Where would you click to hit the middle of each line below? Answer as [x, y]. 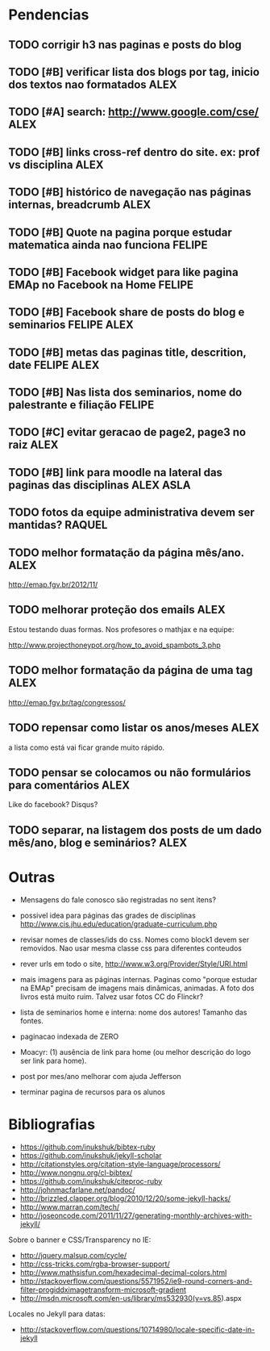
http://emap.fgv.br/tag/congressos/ [67, 702]
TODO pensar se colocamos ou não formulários [130, 772]
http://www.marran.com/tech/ [69, 1207]
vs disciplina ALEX [56, 164]
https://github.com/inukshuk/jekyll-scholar [91, 1155]
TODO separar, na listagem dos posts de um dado [135, 830]
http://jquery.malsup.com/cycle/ [73, 1255]
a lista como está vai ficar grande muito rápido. [87, 747]
